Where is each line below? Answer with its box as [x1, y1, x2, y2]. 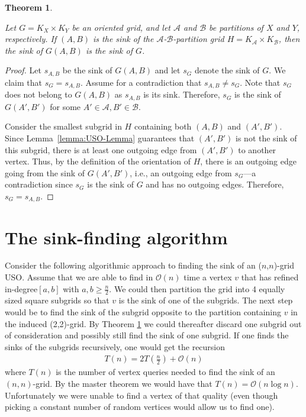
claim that [5, 76, 42, 88]
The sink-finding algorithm [5, 225, 228, 249]
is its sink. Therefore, [143, 88, 220, 101]
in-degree [5, 282, 38, 295]
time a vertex [183, 271, 232, 283]
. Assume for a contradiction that [80, 76, 202, 88]
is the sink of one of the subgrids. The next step [118, 294, 293, 306]
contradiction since [5, 178, 73, 190]
